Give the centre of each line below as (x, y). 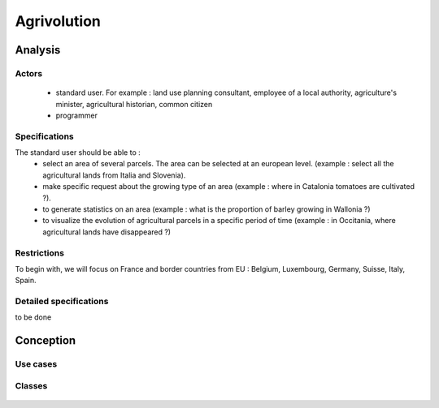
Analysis (38, 50)
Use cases (36, 364)
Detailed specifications (62, 302)
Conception (46, 341)
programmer (76, 115)
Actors (29, 73)
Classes (31, 385)
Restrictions (40, 253)
